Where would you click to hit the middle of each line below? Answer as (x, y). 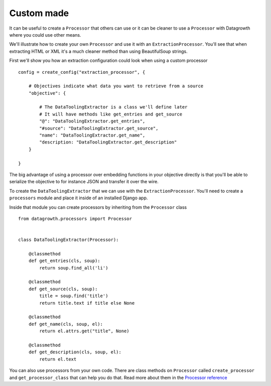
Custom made (39, 13)
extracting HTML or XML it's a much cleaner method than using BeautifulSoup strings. (98, 51)
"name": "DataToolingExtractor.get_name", (92, 135)
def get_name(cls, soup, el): (65, 324)
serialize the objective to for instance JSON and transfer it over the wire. (84, 182)
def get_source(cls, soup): (63, 289)
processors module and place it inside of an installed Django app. (79, 198)
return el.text (58, 359)
